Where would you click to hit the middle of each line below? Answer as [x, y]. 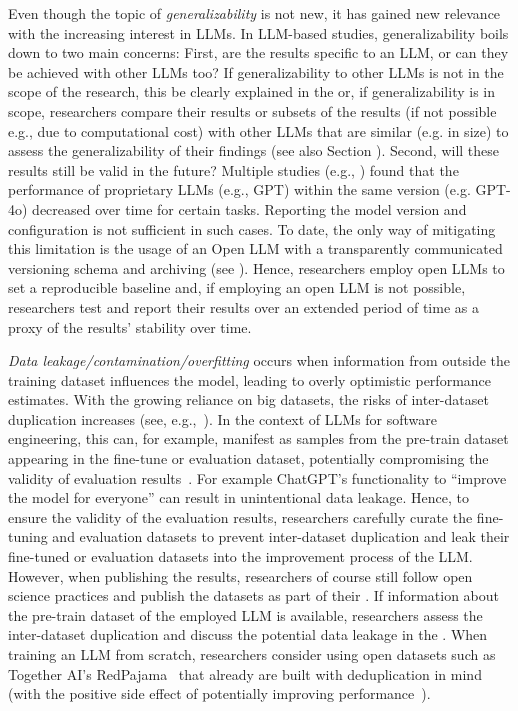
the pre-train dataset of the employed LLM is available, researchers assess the [245, 614]
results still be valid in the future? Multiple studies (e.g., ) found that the [233, 169]
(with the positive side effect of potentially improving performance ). [219, 693]
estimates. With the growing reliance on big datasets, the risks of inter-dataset [248, 399]
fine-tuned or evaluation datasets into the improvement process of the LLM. [240, 556]
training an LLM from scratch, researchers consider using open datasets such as [252, 654]
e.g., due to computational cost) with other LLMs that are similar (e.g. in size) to [258, 130]
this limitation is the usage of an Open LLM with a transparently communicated [255, 248]
